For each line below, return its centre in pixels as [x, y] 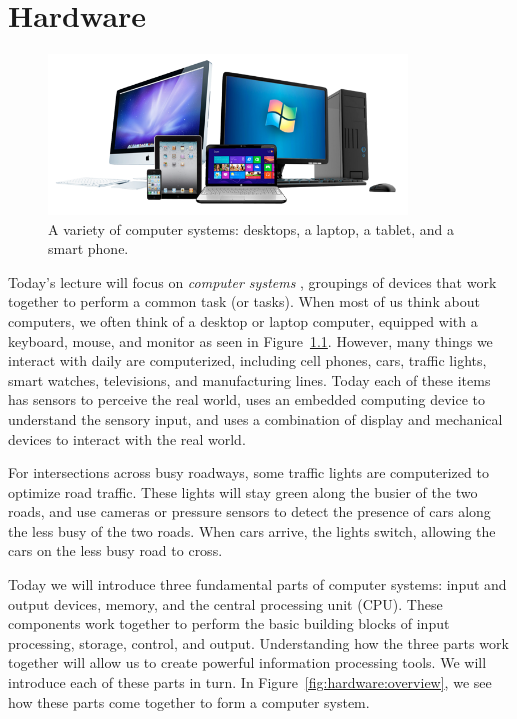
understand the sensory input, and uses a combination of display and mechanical [255, 418]
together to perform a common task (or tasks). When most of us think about [244, 301]
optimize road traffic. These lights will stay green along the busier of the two [243, 491]
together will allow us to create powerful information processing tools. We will [247, 662]
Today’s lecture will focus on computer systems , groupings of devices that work [252, 281]
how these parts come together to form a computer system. [189, 701]
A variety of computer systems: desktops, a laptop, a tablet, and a [251, 228]
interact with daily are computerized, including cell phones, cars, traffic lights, [247, 360]
